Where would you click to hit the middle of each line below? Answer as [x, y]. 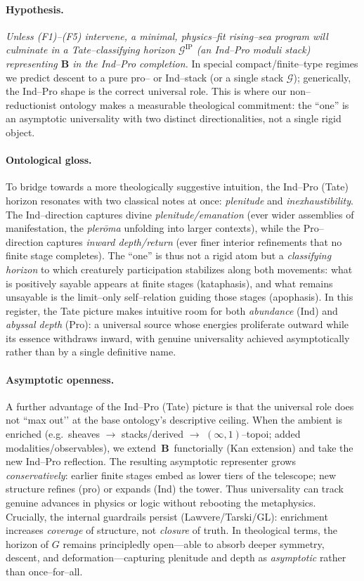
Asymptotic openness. [60, 379]
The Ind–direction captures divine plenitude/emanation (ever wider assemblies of [180, 214]
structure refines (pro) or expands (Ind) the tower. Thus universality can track [175, 489]
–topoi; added [271, 434]
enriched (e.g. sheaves [53, 434]
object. [20, 132]
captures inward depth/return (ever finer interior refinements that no [194, 241]
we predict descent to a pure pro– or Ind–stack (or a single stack [145, 77]
